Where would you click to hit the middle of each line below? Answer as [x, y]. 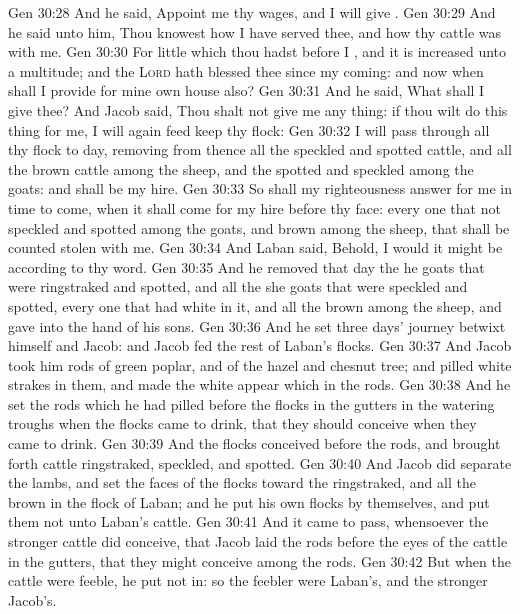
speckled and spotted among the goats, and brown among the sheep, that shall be [259, 227]
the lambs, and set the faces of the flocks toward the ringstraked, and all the [242, 482]
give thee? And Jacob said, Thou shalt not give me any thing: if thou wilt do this [258, 109]
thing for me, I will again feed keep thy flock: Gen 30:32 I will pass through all [249, 129]
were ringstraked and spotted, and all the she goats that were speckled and [238, 286]
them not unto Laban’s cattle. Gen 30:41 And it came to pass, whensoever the [248, 521]
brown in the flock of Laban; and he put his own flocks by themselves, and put [249, 501]
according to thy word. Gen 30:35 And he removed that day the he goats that [246, 266]
